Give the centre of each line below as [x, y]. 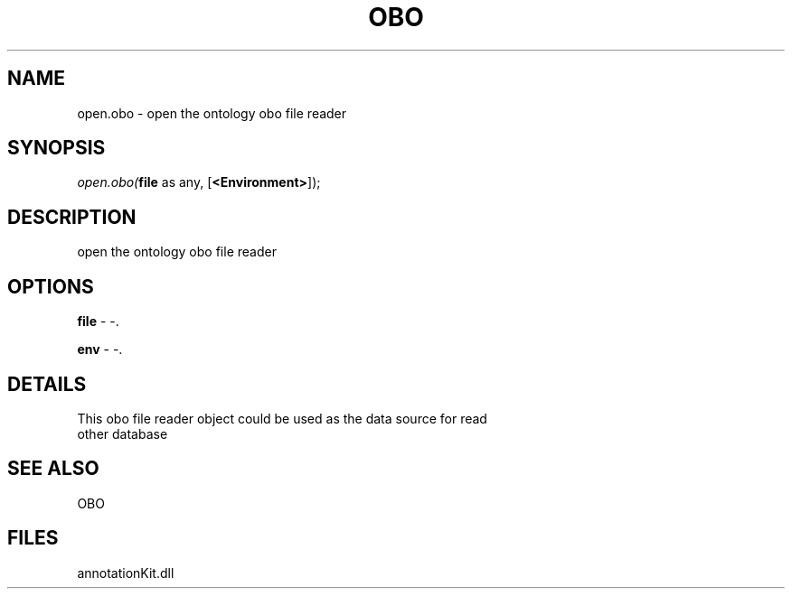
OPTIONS [51, 286]
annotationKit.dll [126, 573]
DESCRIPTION [72, 217]
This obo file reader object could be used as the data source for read [282, 418]
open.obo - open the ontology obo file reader [212, 113]
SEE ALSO [53, 469]
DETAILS [47, 384]
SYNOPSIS [57, 148]
